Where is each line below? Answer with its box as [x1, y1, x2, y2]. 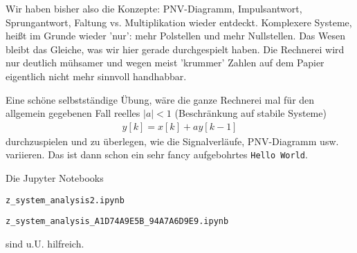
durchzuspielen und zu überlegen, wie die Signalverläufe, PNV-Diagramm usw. [6, 133, 339, 148]
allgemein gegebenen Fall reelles [6, 106, 140, 120]
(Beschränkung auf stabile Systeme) [174, 106, 327, 120]
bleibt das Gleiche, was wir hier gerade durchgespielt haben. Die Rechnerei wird [6, 41, 345, 56]
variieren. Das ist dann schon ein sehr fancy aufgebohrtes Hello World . [6, 147, 308, 162]
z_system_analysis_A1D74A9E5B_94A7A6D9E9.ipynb [6, 216, 229, 227]
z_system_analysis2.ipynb [6, 195, 125, 205]
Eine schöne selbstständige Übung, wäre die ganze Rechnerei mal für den [6, 92, 315, 106]
